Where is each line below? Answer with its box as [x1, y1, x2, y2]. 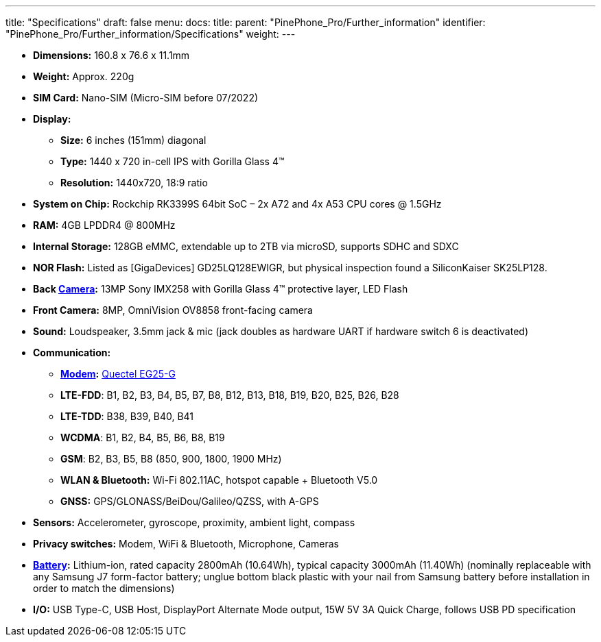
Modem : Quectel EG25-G [60, 368, 176, 380]
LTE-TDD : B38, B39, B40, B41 [60, 410, 194, 422]
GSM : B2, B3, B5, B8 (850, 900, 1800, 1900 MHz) [60, 453, 282, 465]
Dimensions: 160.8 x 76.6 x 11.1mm [33, 49, 190, 61]
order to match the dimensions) [33, 582, 175, 594]
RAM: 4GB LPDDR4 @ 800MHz [33, 219, 176, 231]
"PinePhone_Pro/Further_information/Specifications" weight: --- [5, 28, 296, 40]
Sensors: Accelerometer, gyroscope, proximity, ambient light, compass [33, 517, 355, 528]
